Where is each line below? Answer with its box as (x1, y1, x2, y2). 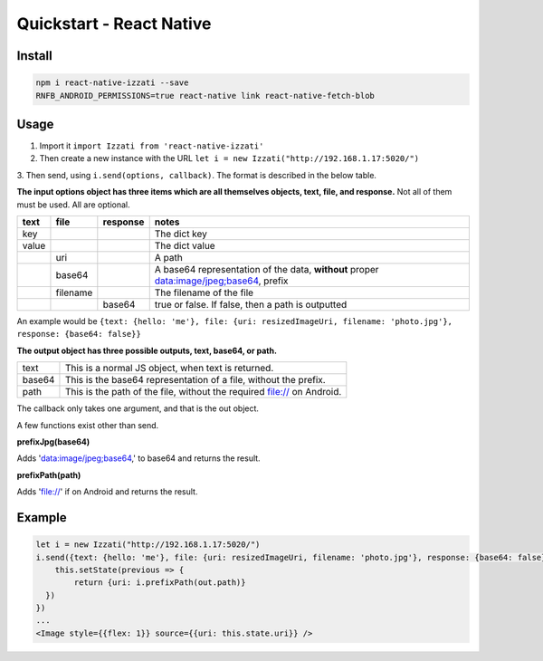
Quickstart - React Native (16, 14, 212, 34)
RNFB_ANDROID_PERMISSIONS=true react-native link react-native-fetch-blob (35, 91, 376, 101)
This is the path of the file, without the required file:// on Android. (64, 386, 342, 398)
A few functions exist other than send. (16, 419, 159, 430)
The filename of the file (154, 286, 253, 299)
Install (16, 48, 53, 63)
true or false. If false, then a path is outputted (154, 299, 348, 311)
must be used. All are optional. (16, 199, 130, 210)
